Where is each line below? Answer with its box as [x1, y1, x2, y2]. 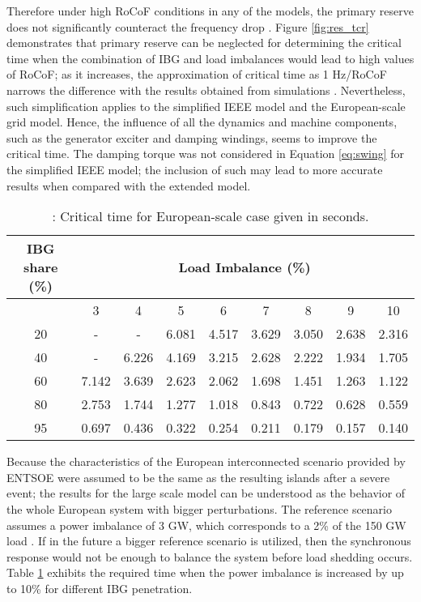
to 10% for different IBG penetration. [6, 579, 193, 596]
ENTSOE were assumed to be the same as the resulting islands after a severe [6, 468, 390, 485]
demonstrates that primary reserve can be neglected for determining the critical [6, 34, 402, 51]
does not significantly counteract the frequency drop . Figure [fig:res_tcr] [6, 18, 369, 35]
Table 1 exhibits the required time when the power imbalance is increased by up [6, 564, 404, 581]
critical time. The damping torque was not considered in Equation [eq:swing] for [6, 145, 405, 162]
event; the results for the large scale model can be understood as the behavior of [6, 485, 406, 502]
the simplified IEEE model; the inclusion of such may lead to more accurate [6, 160, 383, 177]
